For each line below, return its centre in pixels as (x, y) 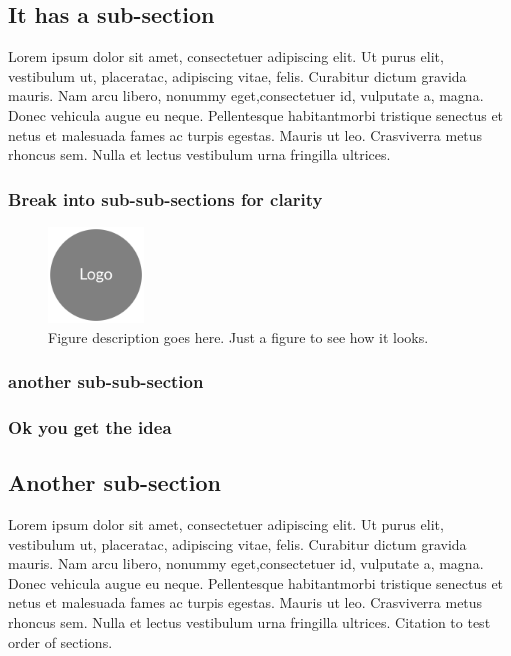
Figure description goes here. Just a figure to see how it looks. (238, 336)
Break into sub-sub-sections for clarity (165, 198)
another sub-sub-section (106, 381)
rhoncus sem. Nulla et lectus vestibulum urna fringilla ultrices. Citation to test (249, 622)
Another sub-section (114, 482)
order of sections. (60, 641)
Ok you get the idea (90, 426)
